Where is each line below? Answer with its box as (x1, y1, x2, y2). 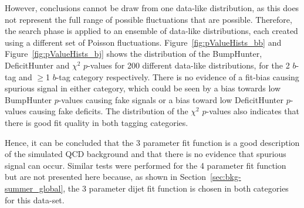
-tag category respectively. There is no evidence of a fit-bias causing (56, 70, 299, 83)
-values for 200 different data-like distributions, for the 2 (87, 59, 290, 71)
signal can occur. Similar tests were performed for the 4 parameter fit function (5, 159, 286, 171)
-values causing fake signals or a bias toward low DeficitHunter (58, 93, 284, 105)
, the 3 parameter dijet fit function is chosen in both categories (63, 182, 289, 194)
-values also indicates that (206, 105, 299, 117)
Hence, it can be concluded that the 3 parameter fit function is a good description (5, 136, 300, 148)
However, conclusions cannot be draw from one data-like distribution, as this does (5, 2, 299, 13)
